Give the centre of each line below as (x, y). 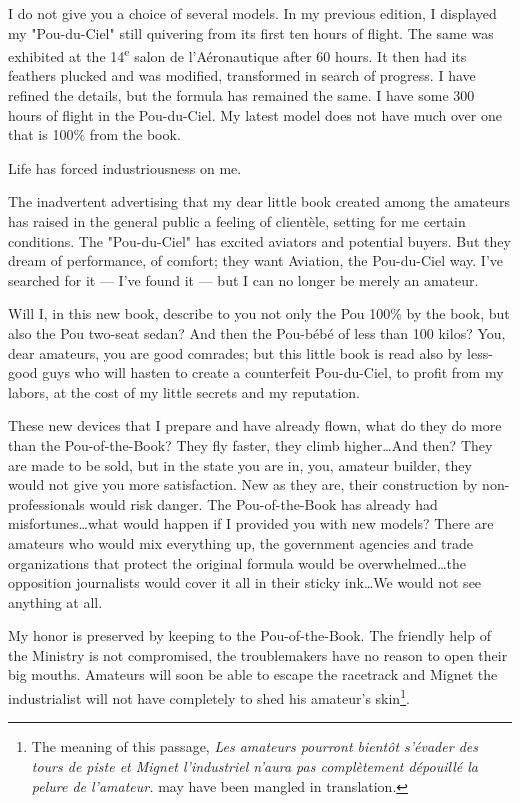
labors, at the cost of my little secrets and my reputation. (184, 391)
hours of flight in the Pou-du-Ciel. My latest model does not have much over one (255, 114)
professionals (46, 503)
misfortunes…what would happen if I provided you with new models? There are (251, 523)
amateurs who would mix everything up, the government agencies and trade (241, 542)
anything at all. (55, 601)
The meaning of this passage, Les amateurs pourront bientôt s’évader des (254, 746)
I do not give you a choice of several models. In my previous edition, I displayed (252, 13)
